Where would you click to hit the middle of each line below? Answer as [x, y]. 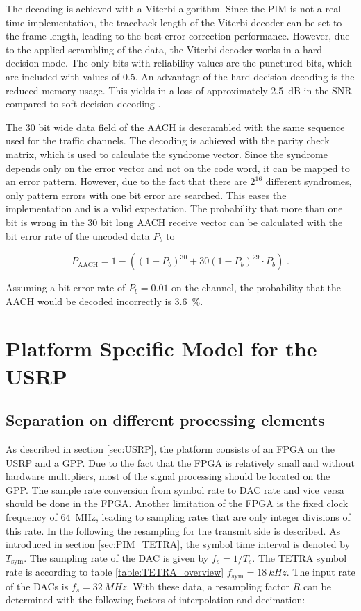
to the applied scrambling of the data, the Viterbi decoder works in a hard [164, 49]
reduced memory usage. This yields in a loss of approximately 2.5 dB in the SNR [179, 90]
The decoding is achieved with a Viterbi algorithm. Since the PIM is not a [164, 8]
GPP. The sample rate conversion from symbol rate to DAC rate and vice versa [175, 489]
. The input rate [321, 572]
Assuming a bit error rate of [66, 287]
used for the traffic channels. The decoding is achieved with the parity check [168, 140]
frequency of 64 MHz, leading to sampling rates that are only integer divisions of [178, 517]
